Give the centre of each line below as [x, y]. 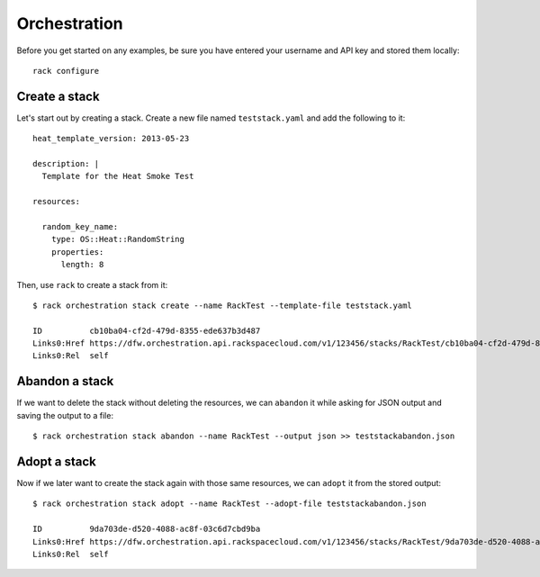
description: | [66, 164]
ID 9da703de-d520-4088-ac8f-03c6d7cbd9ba [147, 529]
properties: [77, 252]
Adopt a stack [56, 461]
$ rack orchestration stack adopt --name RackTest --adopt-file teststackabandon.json [229, 504]
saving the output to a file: [65, 415]
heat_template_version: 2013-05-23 [111, 139]
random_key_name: [80, 226]
